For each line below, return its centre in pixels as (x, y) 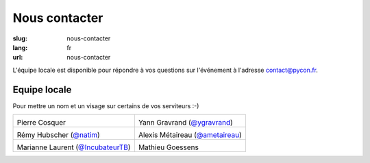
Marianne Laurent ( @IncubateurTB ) (74, 147)
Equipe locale (42, 89)
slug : (20, 38)
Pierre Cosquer (41, 123)
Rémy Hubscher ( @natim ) (59, 135)
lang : (20, 47)
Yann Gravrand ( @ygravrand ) (185, 123)
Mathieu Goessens (168, 147)
